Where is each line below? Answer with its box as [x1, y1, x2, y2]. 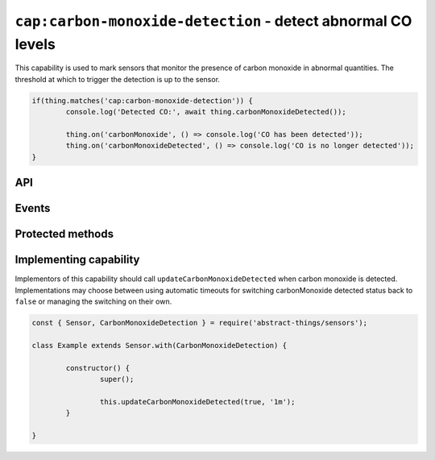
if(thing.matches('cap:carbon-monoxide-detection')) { [31, 96, 253, 105]
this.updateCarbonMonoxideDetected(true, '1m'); [99, 397, 296, 406]
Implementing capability [14, 253, 140, 267]
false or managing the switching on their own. [14, 296, 172, 306]
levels [14, 35, 56, 53]
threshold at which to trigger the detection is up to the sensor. [14, 74, 221, 84]
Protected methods [14, 227, 114, 241]
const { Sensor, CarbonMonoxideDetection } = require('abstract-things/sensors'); [31, 318, 368, 327]
